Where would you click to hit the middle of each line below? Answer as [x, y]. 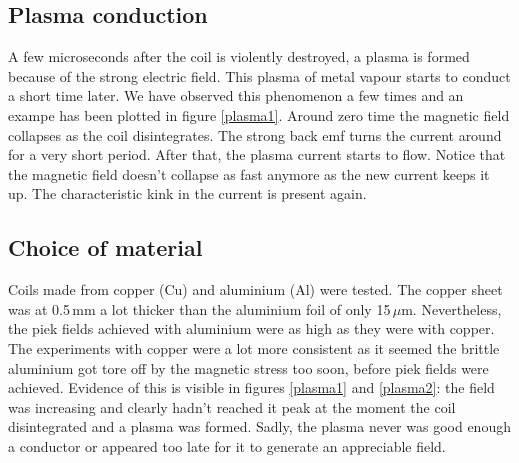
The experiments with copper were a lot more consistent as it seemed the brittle [254, 347]
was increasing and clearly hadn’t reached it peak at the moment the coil [232, 406]
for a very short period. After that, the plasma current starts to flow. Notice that [257, 154]
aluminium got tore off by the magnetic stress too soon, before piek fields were [248, 367]
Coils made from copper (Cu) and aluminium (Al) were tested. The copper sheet [255, 289]
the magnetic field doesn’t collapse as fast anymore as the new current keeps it [249, 173]
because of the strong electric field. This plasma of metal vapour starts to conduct [259, 75]
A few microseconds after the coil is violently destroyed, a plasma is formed [239, 56]
